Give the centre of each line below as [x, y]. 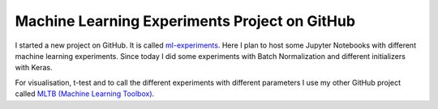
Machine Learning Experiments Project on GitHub [185, 21]
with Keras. [34, 68]
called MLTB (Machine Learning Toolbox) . [85, 94]
